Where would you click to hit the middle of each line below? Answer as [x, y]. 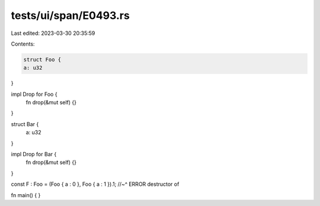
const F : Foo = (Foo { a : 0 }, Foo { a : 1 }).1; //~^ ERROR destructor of [95, 184]
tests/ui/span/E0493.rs [70, 15]
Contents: [23, 44]
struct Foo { [42, 59]
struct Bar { [25, 124]
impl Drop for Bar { [34, 154]
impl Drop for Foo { [34, 94]
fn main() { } [26, 195]
